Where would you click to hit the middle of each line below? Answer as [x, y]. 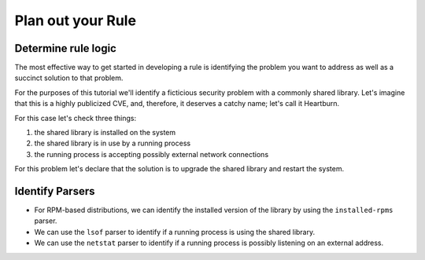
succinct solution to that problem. [69, 78]
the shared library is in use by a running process [113, 143]
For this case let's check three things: [76, 118]
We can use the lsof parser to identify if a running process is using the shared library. [175, 232]
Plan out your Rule [76, 20]
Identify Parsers [55, 191]
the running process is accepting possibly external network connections [152, 154]
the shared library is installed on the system [105, 133]
